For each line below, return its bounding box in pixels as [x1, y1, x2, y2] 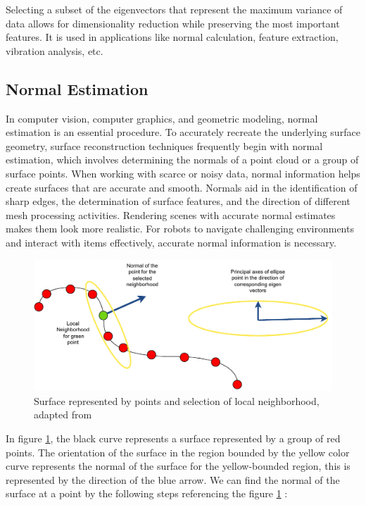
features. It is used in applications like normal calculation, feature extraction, [6, 30, 339, 44]
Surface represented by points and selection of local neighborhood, [34, 393, 320, 408]
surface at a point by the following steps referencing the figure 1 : [6, 486, 288, 501]
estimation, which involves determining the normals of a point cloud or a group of [6, 152, 359, 167]
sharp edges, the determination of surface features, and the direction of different [6, 194, 351, 208]
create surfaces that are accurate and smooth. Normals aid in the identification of [6, 180, 358, 194]
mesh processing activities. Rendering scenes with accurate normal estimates [6, 207, 336, 222]
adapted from [34, 407, 92, 422]
